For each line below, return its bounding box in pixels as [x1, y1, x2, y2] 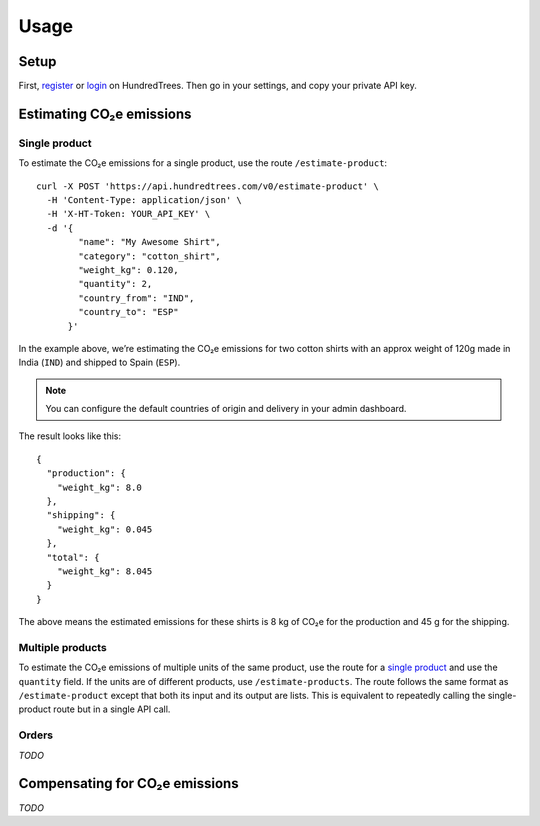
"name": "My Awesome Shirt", [78, 236, 222, 248]
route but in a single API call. [53, 703, 171, 715]
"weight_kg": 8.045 [56, 565, 153, 577]
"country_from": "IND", [78, 292, 195, 304]
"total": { [46, 551, 100, 563]
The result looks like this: [18, 430, 122, 442]
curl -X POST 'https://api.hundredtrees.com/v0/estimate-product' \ [36, 180, 379, 192]
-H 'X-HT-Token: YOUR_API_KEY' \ [46, 208, 211, 220]
